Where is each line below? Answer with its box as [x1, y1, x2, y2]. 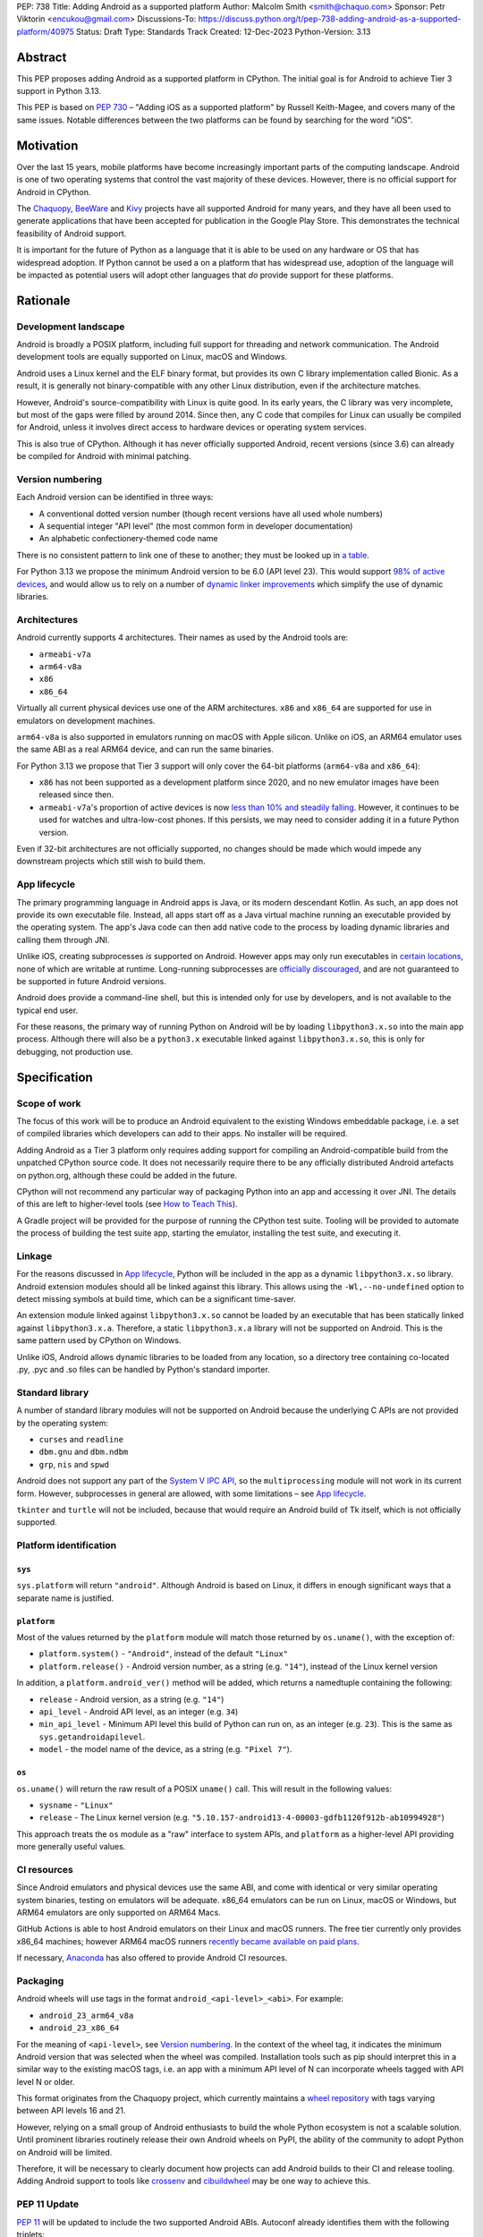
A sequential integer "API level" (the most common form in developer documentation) [38, 521, 353, 532]
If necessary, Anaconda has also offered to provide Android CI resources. [16, 1952, 288, 1963]
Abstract [16, 49, 67, 64]
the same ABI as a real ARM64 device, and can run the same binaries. [16, 744, 275, 755]
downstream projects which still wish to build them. [16, 855, 206, 867]
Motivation [16, 138, 79, 153]
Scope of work [16, 1097, 81, 1110]
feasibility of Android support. [16, 228, 127, 239]
